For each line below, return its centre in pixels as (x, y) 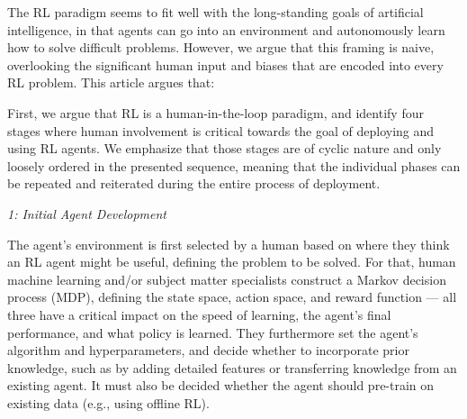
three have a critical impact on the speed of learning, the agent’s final (199, 314)
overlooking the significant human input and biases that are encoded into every (225, 64)
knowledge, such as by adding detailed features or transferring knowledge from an (232, 367)
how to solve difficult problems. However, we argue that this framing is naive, (221, 47)
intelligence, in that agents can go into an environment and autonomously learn (226, 29)
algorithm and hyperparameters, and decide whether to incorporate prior (208, 350)
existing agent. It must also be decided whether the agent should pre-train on (221, 385)
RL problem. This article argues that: (111, 82)
